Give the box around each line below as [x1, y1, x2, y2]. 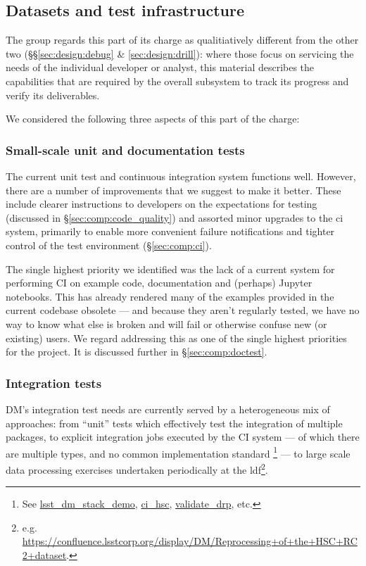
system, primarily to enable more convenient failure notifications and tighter [6, 224, 335, 239]
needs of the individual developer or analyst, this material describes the [6, 60, 315, 75]
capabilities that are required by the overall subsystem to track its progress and [6, 73, 349, 88]
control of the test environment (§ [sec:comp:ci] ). [6, 237, 212, 252]
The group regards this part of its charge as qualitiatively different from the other [6, 32, 359, 47]
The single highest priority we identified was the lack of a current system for [6, 261, 335, 276]
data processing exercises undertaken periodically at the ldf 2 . [6, 460, 268, 477]
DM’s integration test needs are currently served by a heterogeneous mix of [6, 401, 330, 416]
